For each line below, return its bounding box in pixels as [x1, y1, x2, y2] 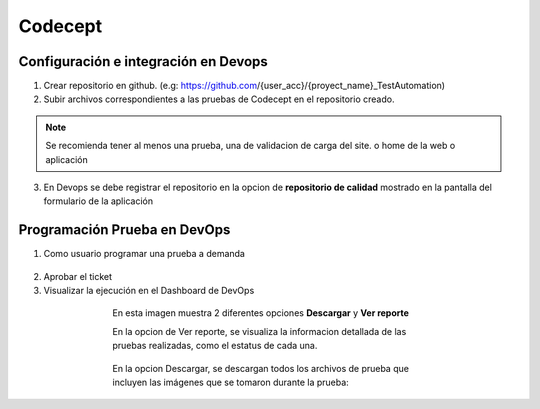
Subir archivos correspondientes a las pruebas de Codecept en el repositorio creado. [43, 93, 395, 105]
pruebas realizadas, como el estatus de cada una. [112, 340, 318, 352]
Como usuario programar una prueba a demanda [43, 248, 245, 260]
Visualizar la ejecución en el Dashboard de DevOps [43, 285, 255, 297]
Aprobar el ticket [43, 270, 113, 282]
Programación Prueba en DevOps [18, 221, 231, 239]
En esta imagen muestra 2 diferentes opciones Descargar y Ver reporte [112, 307, 410, 319]
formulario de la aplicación [43, 195, 154, 207]
